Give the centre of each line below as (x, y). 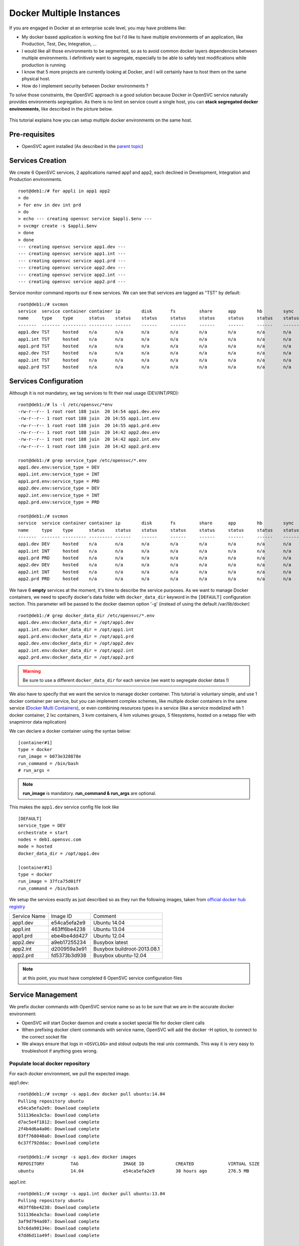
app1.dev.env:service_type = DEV (59, 467)
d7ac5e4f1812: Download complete (59, 1122)
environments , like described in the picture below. (61, 109)
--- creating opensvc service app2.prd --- (72, 281)
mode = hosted (35, 847)
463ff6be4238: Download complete (59, 1208)
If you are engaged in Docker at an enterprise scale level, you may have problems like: (98, 28)
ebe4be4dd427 (70, 935)
